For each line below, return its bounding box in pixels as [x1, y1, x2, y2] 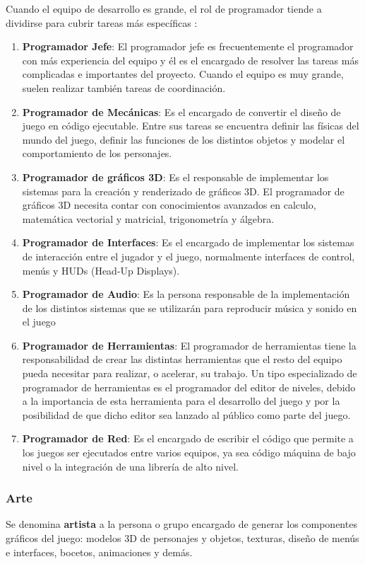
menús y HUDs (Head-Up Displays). [22, 263, 180, 277]
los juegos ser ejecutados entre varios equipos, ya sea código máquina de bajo [22, 445, 356, 460]
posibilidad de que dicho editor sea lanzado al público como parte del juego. [22, 407, 351, 422]
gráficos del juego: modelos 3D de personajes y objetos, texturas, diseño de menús [6, 531, 359, 546]
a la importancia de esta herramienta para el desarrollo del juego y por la [22, 393, 340, 408]
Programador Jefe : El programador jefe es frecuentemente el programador [22, 39, 354, 54]
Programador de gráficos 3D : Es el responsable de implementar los [22, 169, 329, 184]
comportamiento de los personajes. [22, 146, 172, 161]
